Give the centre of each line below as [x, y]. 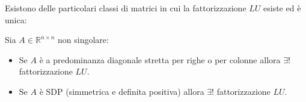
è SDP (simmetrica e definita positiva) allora [122, 91]
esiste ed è [282, 8]
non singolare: [83, 40]
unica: [16, 19]
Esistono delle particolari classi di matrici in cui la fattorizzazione [126, 8]
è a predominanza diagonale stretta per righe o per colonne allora [160, 59]
